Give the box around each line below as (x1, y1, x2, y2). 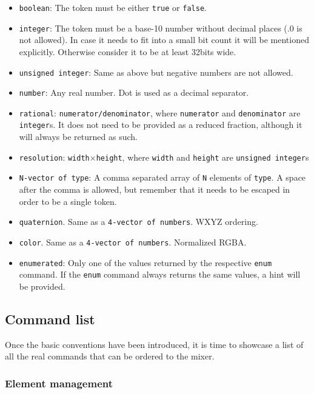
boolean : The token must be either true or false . (19, 1, 207, 13)
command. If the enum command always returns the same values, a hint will (19, 268, 301, 281)
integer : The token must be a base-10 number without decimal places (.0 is (19, 21, 302, 34)
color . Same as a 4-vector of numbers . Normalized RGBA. (19, 235, 247, 248)
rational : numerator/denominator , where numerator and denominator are (19, 106, 301, 119)
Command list (5, 309, 95, 328)
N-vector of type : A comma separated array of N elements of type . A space (19, 171, 306, 184)
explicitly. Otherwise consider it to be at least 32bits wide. (19, 45, 236, 58)
